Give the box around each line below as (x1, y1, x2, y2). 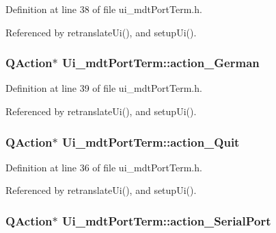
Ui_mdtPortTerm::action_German (62, 54, 260, 71)
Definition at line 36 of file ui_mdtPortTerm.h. (5, 160, 202, 174)
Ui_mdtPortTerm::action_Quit (62, 133, 240, 150)
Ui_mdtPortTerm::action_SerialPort (62, 212, 271, 229)
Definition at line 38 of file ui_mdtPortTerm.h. (5, 2, 202, 16)
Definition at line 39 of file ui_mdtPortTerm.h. (5, 81, 202, 95)
